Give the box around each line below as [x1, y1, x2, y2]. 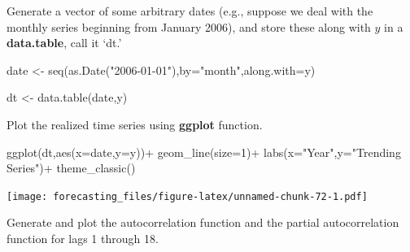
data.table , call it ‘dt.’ [7, 34, 122, 51]
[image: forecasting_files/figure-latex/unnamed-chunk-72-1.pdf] [7, 190, 368, 202]
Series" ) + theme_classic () [7, 159, 136, 176]
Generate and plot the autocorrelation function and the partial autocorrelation [7, 214, 399, 231]
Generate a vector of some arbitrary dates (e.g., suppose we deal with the [7, 2, 373, 19]
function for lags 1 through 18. [7, 230, 159, 246]
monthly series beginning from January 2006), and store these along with [7, 18, 371, 35]
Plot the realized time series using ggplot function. [7, 115, 263, 133]
